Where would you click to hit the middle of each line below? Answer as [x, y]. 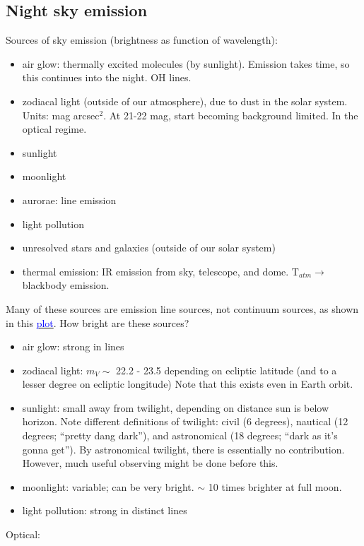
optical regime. [54, 129]
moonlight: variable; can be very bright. [108, 486]
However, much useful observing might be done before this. [150, 463]
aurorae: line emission [69, 200]
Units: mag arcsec [61, 115]
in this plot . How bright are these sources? [98, 322]
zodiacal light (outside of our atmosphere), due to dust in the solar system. [185, 101]
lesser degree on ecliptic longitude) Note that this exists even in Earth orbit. [188, 384]
